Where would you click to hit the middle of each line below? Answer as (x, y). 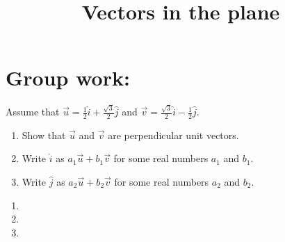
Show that (44, 135)
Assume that (33, 112)
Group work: (68, 78)
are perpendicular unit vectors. (173, 135)
